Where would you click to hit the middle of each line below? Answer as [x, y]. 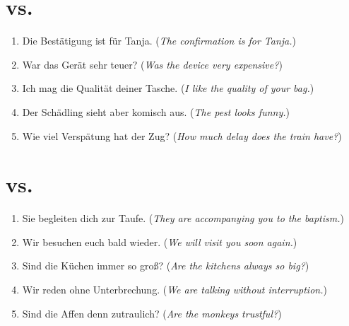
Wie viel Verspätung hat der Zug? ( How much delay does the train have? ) [182, 135]
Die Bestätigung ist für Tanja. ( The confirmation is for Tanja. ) [159, 41]
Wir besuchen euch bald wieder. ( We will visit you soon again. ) [160, 241]
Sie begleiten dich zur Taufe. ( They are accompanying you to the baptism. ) [183, 218]
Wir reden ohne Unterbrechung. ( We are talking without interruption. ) [174, 289]
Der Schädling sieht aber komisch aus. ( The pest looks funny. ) [156, 111]
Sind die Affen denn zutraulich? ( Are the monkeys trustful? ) [152, 313]
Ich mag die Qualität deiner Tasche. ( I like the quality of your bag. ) [168, 88]
